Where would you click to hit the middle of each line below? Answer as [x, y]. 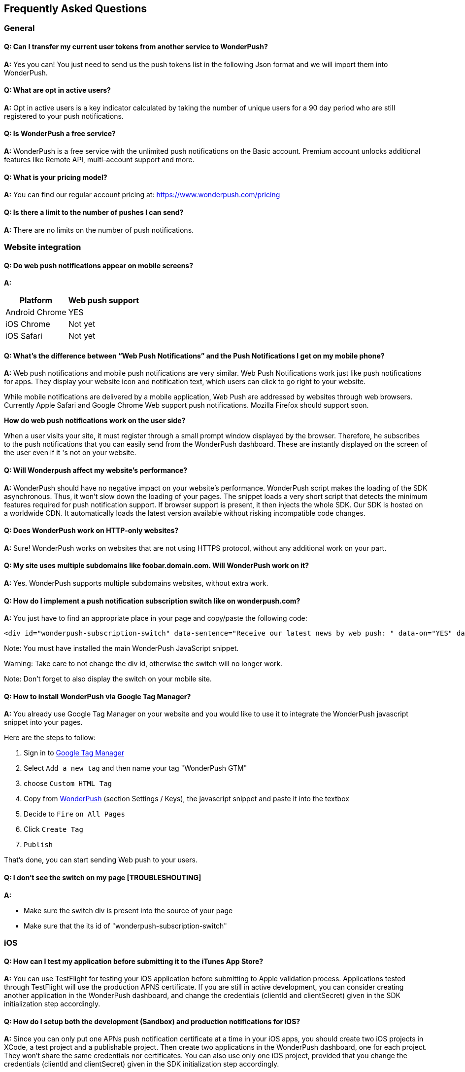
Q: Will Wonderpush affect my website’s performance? [96, 470]
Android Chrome [36, 312]
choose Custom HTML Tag [68, 784]
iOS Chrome [28, 324]
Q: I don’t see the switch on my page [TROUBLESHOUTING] [103, 878]
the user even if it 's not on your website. [70, 453]
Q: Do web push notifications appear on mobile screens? [99, 265]
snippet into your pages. [43, 722]
